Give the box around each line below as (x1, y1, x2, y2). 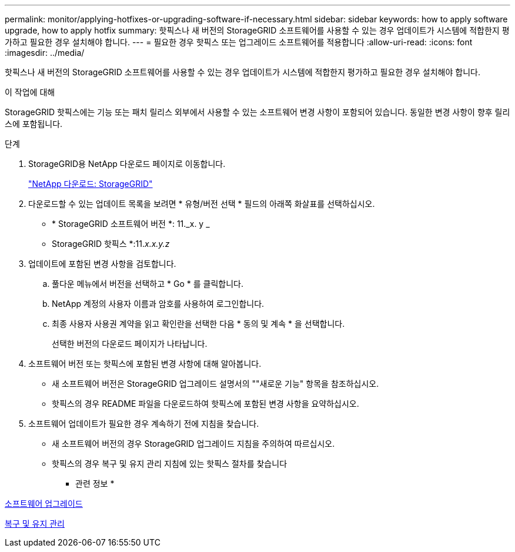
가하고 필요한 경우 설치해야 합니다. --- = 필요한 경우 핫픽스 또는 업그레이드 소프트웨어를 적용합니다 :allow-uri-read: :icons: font (5, 37, 473, 47)
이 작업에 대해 (5, 87, 55, 97)
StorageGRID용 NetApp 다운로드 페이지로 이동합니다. (28, 159, 226, 169)
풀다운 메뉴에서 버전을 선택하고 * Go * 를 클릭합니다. (52, 279, 243, 289)
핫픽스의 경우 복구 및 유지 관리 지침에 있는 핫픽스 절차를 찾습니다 (52, 459, 287, 469)
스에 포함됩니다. (5, 119, 63, 129)
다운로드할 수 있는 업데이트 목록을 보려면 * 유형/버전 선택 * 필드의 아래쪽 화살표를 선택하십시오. (28, 199, 375, 209)
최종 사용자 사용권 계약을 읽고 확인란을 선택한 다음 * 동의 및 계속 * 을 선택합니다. (52, 319, 345, 329)
